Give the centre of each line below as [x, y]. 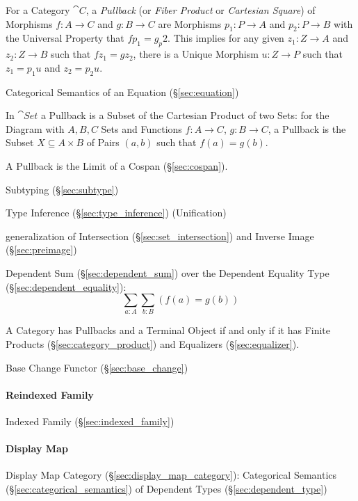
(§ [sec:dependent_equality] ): [66, 286]
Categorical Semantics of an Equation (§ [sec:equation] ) [122, 92]
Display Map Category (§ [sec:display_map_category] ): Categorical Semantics [171, 475]
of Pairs [103, 142]
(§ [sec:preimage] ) [41, 249]
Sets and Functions [141, 128]
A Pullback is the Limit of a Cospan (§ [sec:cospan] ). [117, 165]
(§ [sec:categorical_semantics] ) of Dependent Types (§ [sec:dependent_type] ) [166, 488]
